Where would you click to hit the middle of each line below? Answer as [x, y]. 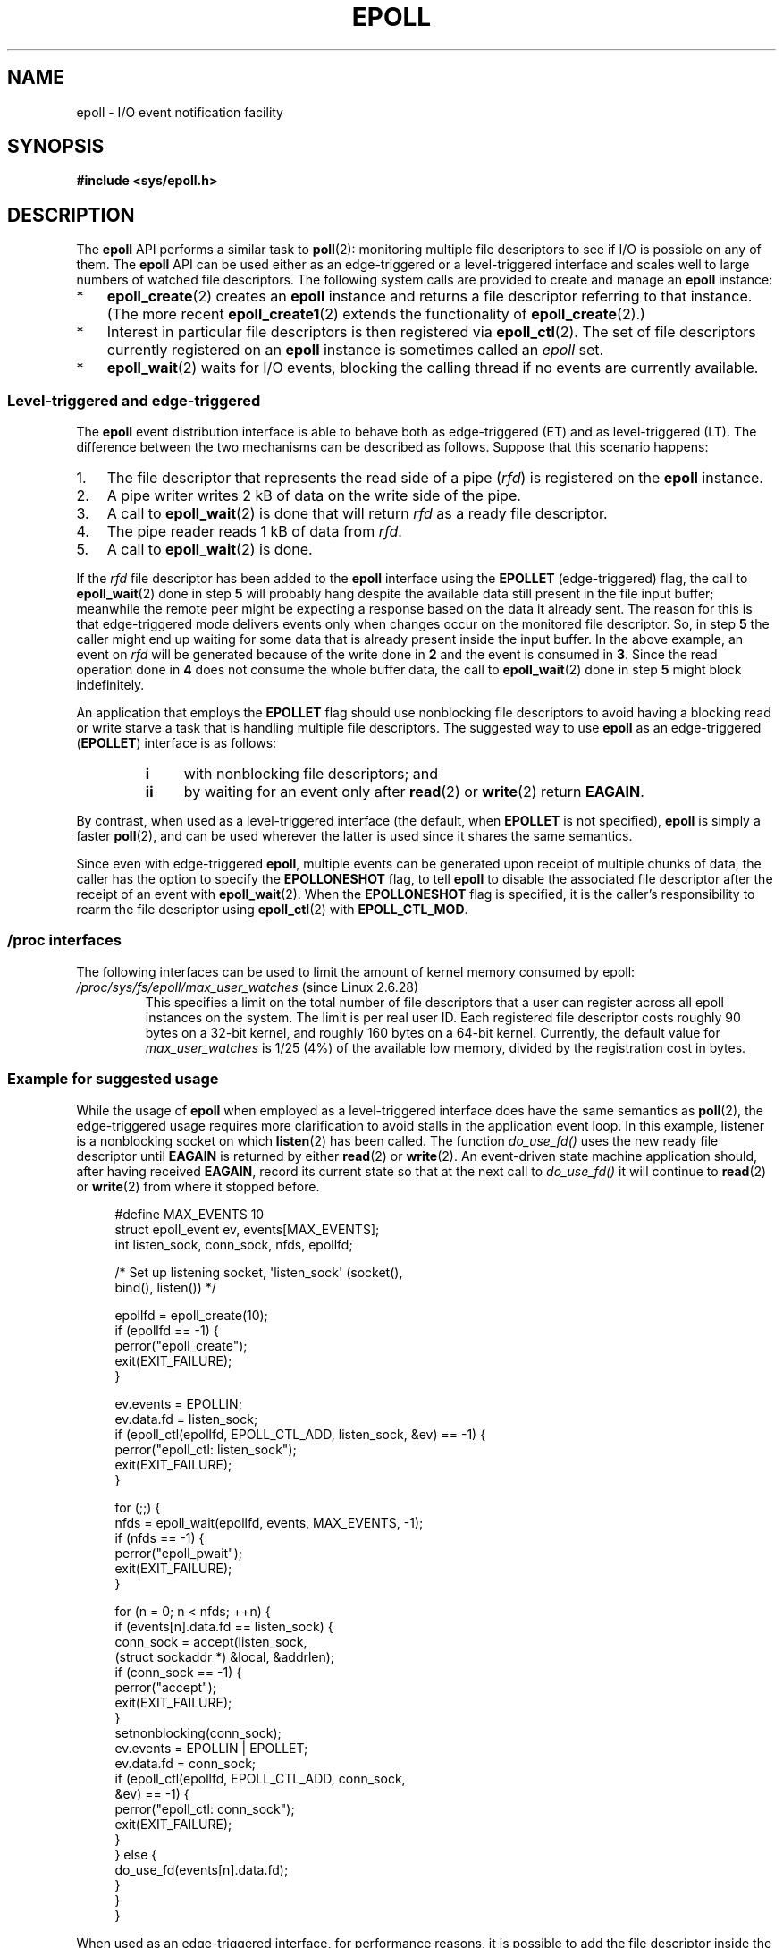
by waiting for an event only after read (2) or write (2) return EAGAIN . [414, 792]
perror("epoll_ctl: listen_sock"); [206, 1449]
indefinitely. [110, 685]
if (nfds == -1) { [160, 1537]
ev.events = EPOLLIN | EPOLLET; [211, 1748]
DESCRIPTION [71, 215]
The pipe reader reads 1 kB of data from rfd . [254, 532]
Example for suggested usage [113, 1079]
